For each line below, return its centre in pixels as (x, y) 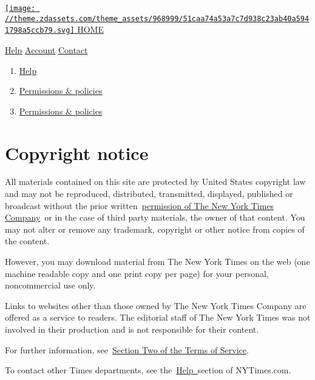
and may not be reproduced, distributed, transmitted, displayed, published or (149, 194)
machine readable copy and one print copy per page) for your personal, (137, 273)
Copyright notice (77, 152)
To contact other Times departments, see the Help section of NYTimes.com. (148, 370)
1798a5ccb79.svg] (40, 31)
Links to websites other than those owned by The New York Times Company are (156, 305)
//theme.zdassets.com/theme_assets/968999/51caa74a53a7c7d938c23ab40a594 (157, 18)
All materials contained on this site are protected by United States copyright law (155, 182)
